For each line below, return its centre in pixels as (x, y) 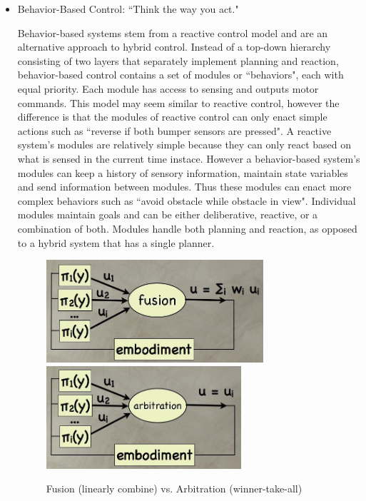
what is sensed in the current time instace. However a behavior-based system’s (189, 158)
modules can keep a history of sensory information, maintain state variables (183, 172)
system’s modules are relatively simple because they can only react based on (184, 145)
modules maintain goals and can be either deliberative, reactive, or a (168, 214)
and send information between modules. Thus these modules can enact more (184, 187)
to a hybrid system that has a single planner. (116, 242)
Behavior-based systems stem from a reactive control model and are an (173, 32)
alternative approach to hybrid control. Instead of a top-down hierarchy (174, 47)
